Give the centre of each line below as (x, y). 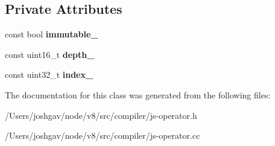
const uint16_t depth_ (50, 54)
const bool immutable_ (52, 34)
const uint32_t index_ (49, 75)
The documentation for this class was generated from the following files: (138, 94)
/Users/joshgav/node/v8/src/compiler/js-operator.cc (103, 135)
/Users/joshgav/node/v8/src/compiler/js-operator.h (101, 115)
